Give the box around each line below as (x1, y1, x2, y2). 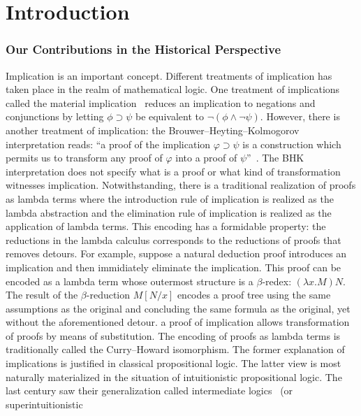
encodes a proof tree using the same (177, 287, 331, 302)
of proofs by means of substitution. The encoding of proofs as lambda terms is (6, 328, 341, 343)
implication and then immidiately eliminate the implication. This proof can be (6, 259, 341, 274)
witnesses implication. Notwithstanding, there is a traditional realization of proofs (6, 178, 356, 192)
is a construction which (242, 136, 341, 151)
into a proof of (175, 150, 237, 165)
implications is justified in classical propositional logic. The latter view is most (6, 356, 341, 371)
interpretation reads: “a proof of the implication (6, 136, 211, 151)
